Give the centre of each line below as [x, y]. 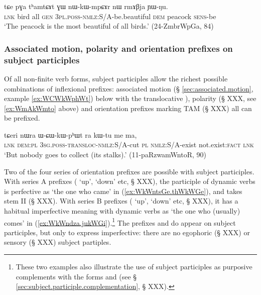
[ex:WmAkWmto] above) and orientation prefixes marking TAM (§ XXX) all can [128, 108]
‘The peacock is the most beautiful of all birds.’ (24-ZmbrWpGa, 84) [109, 26]
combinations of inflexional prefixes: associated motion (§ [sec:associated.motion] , [129, 88]
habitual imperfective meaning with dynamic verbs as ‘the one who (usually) [122, 211]
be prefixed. [22, 118]
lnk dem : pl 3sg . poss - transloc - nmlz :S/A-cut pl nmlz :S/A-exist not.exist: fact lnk [129, 144]
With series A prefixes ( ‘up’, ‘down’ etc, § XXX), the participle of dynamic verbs [130, 181]
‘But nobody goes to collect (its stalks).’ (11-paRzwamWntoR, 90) [105, 155]
